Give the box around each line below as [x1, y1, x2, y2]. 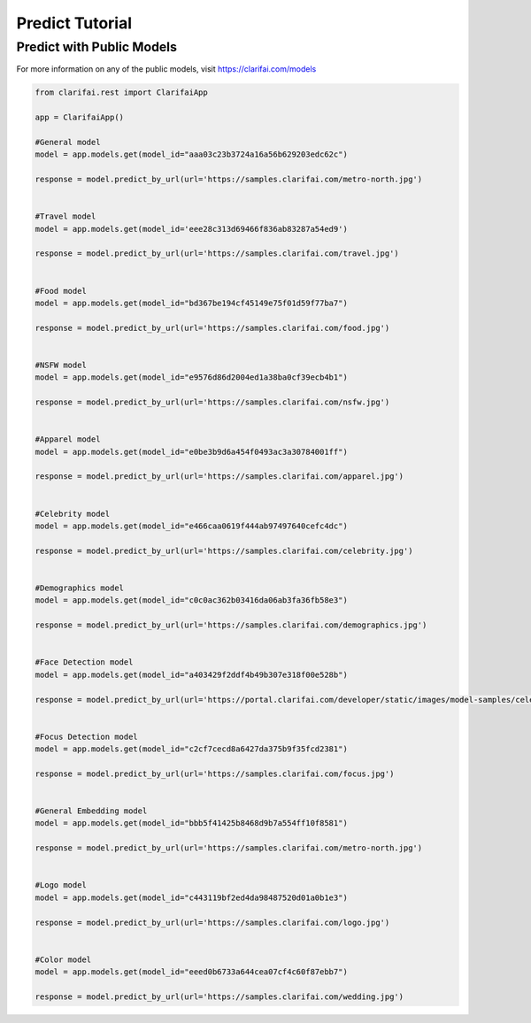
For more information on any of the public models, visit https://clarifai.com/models [16, 64, 317, 74]
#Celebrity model [35, 509, 111, 519]
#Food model [35, 286, 88, 296]
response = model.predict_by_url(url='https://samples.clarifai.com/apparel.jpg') [35, 472, 404, 481]
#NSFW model [35, 359, 88, 370]
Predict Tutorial [16, 13, 133, 33]
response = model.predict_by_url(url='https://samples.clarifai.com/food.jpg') [35, 323, 390, 333]
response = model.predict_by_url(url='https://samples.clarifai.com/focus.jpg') [35, 768, 395, 779]
